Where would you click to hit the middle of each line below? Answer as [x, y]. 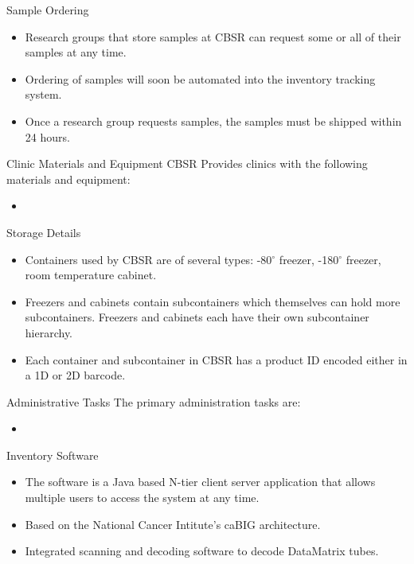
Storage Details [44, 232]
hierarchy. [49, 332]
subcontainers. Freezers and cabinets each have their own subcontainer [197, 317]
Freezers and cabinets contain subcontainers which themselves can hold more [213, 301]
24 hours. [47, 136]
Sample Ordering [48, 10]
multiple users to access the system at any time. [142, 498]
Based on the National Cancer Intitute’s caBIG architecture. [173, 524]
